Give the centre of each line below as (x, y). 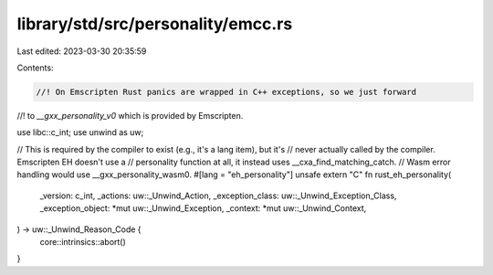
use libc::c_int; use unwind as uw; (80, 132)
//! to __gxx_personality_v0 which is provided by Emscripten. (130, 115)
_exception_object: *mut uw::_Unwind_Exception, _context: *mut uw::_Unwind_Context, (203, 208)
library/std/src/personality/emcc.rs (155, 24)
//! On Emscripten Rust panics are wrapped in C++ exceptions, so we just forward (226, 92)
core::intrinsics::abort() (83, 242)
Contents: (35, 68)
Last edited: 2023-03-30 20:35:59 (82, 51)
